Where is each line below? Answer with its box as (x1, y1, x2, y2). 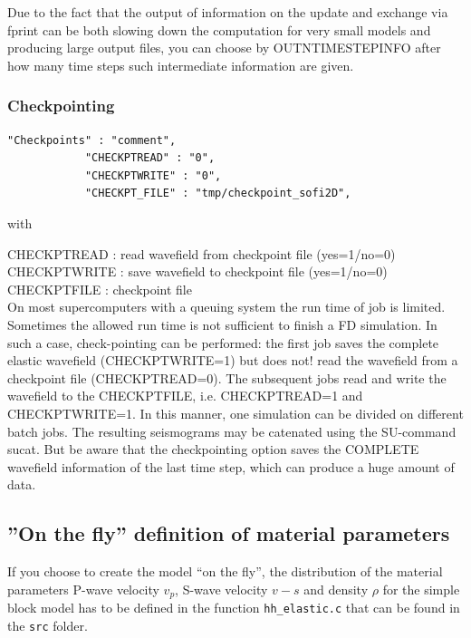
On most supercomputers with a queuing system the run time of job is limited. (7, 297, 446, 316)
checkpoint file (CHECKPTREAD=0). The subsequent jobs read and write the (7, 368, 447, 387)
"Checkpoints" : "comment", (7, 133, 177, 147)
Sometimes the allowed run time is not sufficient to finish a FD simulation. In (7, 314, 437, 333)
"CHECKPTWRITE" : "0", (84, 169, 222, 182)
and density (303, 579, 369, 598)
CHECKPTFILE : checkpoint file (7, 279, 192, 298)
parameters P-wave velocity (7, 579, 159, 598)
